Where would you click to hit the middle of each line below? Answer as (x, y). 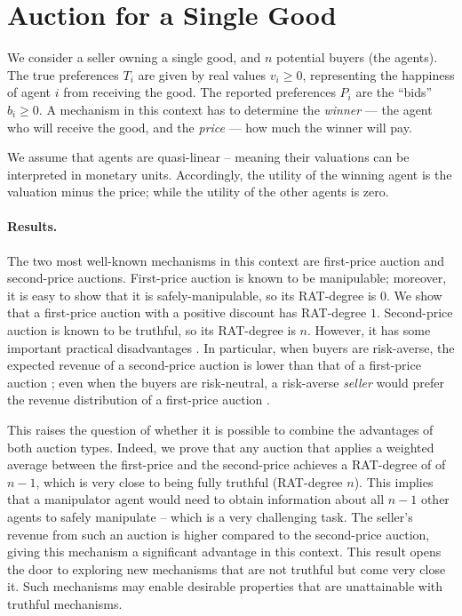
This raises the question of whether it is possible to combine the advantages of (220, 430)
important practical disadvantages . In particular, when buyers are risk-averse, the (231, 347)
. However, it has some (369, 330)
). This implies (394, 481)
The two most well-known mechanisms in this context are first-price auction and (226, 260)
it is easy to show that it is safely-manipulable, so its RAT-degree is (192, 295)
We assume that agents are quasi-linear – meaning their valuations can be (208, 157)
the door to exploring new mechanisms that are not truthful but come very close (227, 568)
